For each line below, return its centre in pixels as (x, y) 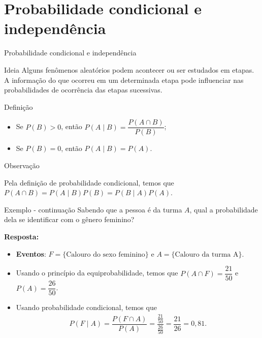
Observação (22, 165)
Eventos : (31, 253)
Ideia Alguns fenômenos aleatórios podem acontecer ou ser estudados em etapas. (129, 69)
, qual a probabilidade (224, 209)
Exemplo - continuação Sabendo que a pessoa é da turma (93, 209)
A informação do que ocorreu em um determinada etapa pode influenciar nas (124, 80)
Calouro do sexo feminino (106, 254)
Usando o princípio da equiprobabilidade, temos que (97, 273)
